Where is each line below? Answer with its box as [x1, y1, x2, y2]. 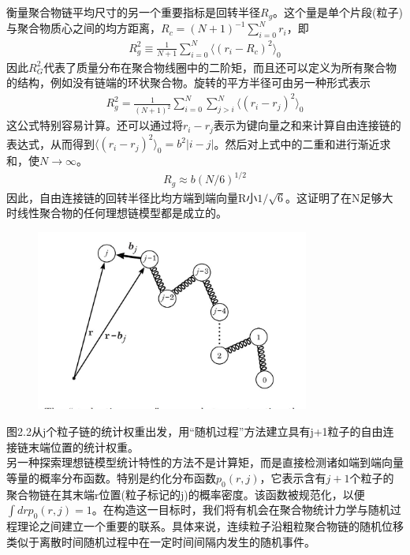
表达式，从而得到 [6, 135, 95, 152]
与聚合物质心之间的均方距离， [6, 20, 161, 36]
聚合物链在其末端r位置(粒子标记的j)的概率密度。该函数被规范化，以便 [6, 486, 365, 502]
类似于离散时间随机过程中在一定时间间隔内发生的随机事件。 [6, 533, 315, 549]
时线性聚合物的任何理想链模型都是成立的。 [6, 204, 227, 221]
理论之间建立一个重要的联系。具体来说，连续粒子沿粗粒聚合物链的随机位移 [17, 517, 404, 534]
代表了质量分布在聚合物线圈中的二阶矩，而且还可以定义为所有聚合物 [43, 58, 397, 75]
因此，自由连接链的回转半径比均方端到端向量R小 [6, 189, 258, 205]
